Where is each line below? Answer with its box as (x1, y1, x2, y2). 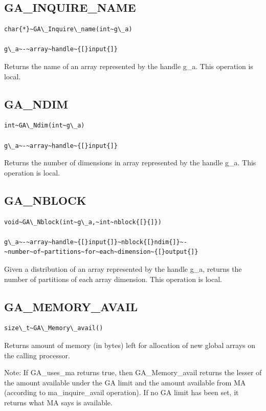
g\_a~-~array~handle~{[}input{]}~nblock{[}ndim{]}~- (4, 238, 187, 246)
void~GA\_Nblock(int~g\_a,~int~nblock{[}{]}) (4, 218, 162, 226)
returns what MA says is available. (4, 397, 113, 407)
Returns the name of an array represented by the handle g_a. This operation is (4, 60, 253, 71)
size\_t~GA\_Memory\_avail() (4, 325, 103, 332)
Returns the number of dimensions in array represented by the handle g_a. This (4, 157, 256, 168)
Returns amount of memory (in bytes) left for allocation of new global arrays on (4, 339, 256, 350)
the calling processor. (4, 350, 70, 360)
